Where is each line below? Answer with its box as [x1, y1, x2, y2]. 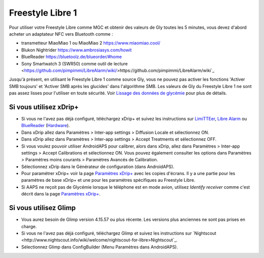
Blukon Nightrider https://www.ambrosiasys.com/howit [21, 47, 132, 53]
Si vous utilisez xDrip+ [9, 103, 79, 111]
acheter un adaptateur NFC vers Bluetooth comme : [9, 31, 113, 37]
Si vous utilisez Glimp [9, 204, 76, 212]
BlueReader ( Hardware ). [21, 123, 70, 129]
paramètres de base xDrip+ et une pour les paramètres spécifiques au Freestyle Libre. [21, 177, 196, 183]
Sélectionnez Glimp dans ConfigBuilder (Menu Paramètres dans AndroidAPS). [21, 244, 178, 250]
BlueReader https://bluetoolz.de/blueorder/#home [21, 54, 122, 60]
